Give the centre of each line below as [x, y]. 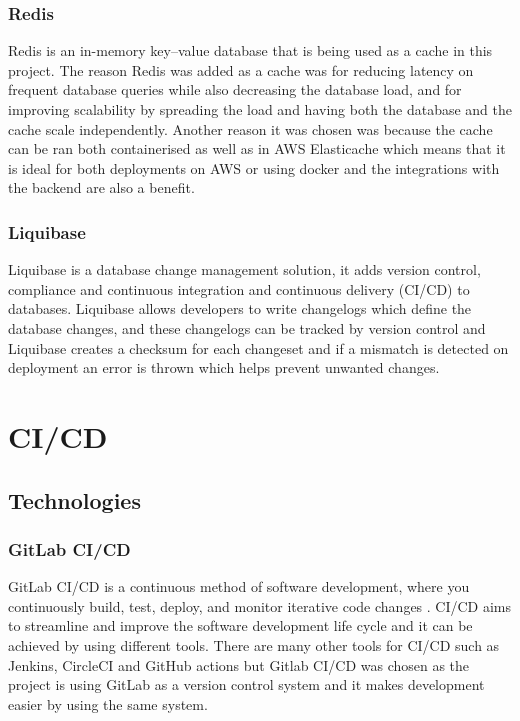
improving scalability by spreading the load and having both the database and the [260, 109]
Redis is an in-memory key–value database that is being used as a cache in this [250, 50]
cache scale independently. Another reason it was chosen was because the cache [250, 128]
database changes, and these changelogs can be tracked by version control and [247, 327]
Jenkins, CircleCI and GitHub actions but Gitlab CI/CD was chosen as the [239, 664]
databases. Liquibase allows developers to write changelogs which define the [240, 308]
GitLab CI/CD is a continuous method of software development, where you [239, 586]
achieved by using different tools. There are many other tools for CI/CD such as [254, 644]
